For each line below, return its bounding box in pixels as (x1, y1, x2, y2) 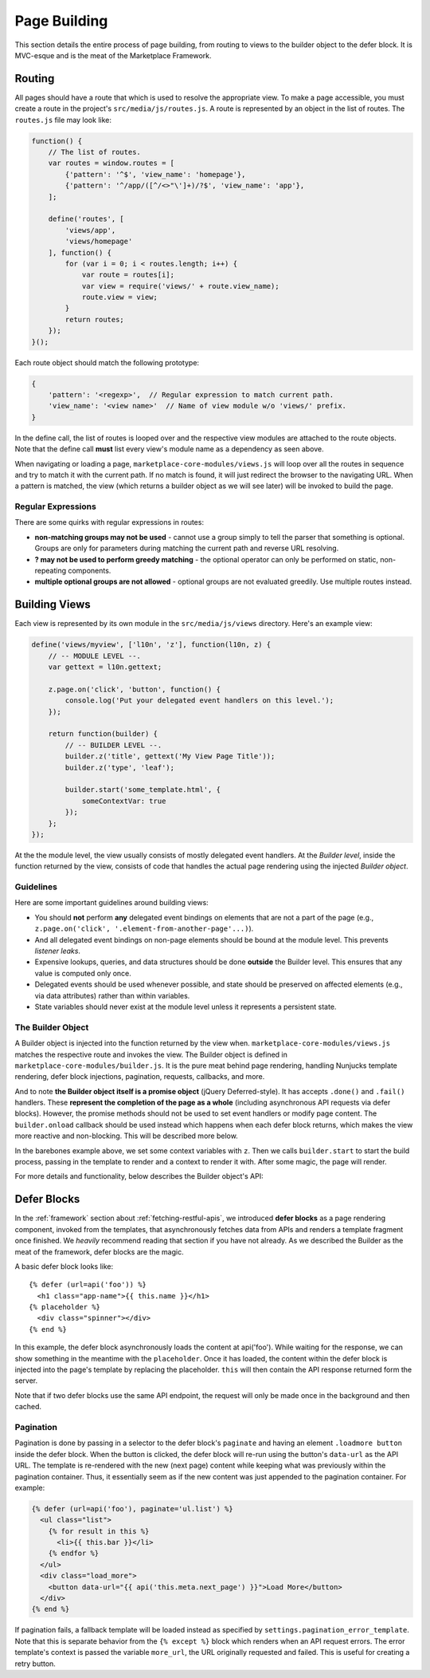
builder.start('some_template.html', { (64, 786, 221, 794)
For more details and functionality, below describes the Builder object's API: (14, 1172, 264, 1181)
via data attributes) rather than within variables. (34, 991, 190, 1000)
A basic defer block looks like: (14, 1261, 114, 1271)
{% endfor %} (48, 1549, 100, 1558)
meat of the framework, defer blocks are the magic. (14, 1247, 184, 1256)
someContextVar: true (81, 796, 166, 806)
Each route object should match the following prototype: (14, 357, 199, 367)
